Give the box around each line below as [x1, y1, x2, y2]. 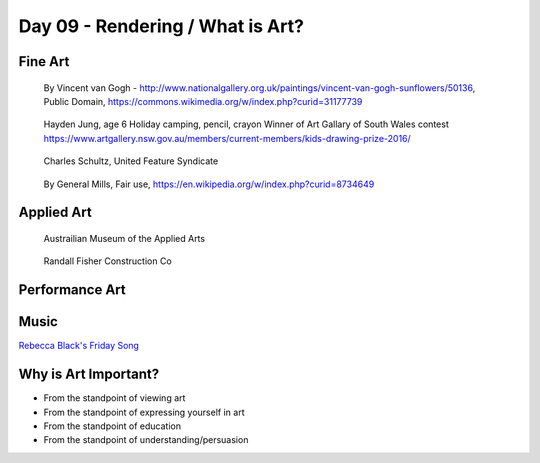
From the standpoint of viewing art [43, 392, 186, 404]
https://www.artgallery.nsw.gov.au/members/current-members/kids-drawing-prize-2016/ [43, 132, 412, 144]
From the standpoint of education [43, 420, 182, 432]
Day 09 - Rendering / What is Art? [18, 15, 305, 37]
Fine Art [18, 53, 70, 70]
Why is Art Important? [18, 366, 160, 383]
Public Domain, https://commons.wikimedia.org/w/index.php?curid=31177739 [43, 95, 363, 107]
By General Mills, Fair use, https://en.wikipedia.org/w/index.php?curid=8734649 [43, 178, 375, 190]
